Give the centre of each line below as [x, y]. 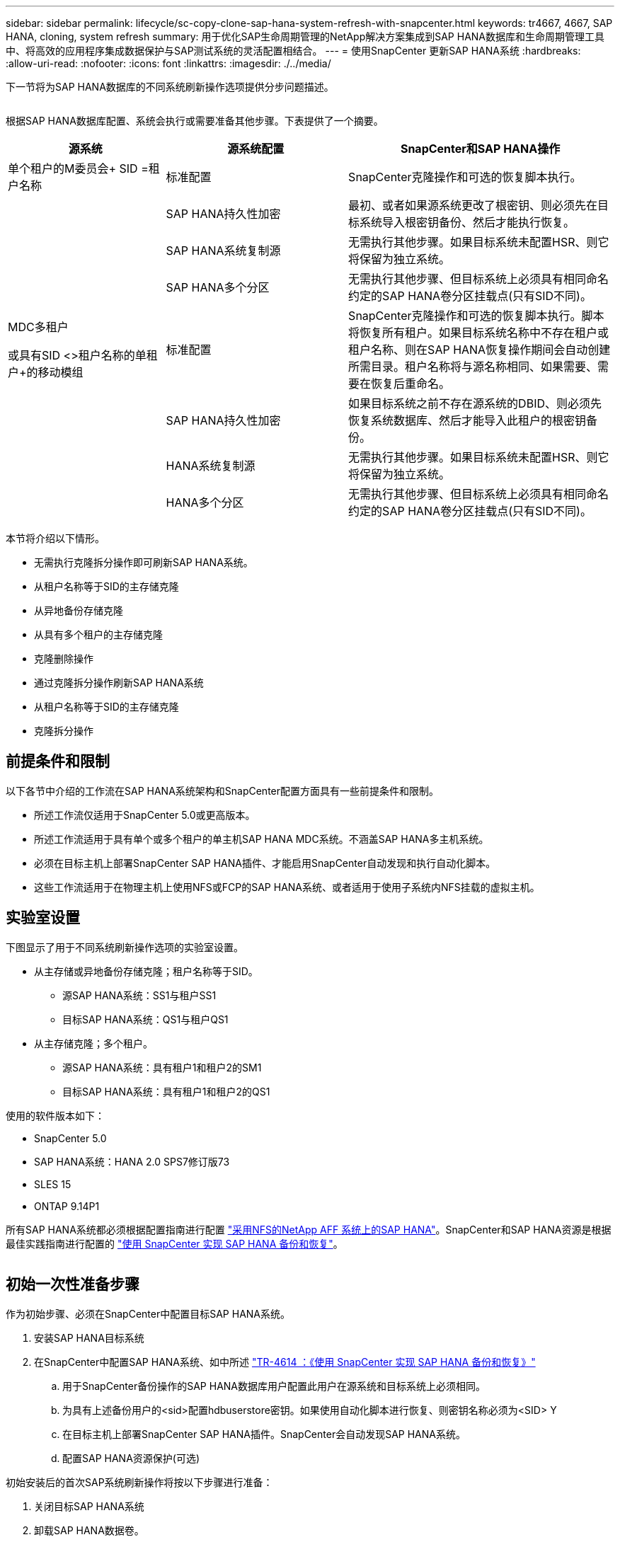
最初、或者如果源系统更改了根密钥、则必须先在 [473, 205]
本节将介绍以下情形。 [55, 538]
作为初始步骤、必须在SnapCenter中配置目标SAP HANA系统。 [148, 1313]
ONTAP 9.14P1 [67, 1206]
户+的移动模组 [46, 372]
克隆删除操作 [64, 658]
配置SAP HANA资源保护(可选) [131, 1458]
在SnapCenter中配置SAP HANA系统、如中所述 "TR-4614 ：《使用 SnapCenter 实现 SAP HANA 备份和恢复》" [285, 1362]
